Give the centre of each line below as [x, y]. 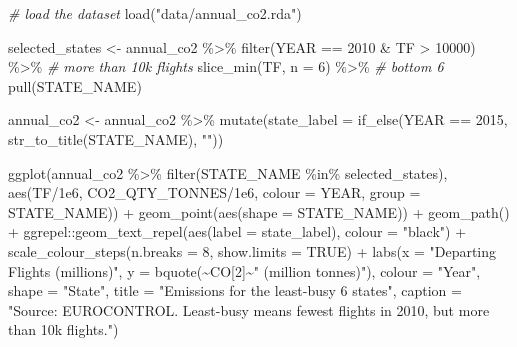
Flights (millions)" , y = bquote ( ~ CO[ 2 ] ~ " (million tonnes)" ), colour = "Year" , [244, 270]
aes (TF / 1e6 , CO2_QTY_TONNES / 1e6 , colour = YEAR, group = [214, 192]
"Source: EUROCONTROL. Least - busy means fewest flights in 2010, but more [249, 309]
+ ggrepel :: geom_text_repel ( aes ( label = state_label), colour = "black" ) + [237, 231]
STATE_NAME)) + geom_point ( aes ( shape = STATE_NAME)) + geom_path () [259, 211]
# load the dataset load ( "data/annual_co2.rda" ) [155, 13]
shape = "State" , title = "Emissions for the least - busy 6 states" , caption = [235, 290]
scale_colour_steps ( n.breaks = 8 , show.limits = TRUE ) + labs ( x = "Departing [252, 250]
